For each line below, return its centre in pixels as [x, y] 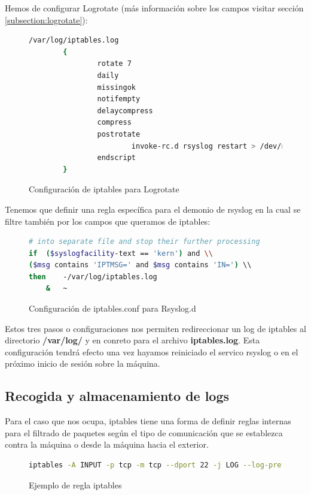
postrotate [119, 134]
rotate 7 [114, 64]
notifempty [119, 99]
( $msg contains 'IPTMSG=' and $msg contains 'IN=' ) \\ [140, 265]
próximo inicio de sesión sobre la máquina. [83, 363]
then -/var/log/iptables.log [93, 277]
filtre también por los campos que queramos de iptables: [108, 221]
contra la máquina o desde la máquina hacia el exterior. [107, 444]
